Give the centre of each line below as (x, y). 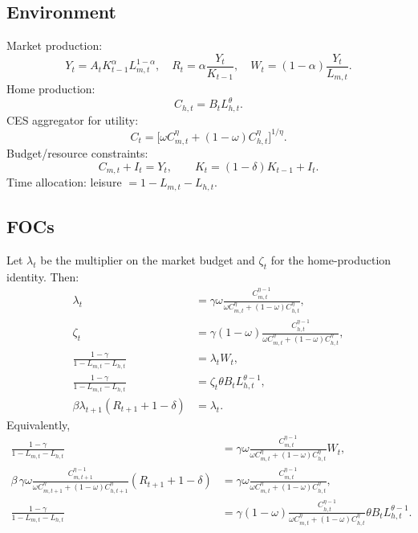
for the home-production (331, 260)
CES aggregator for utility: (73, 119)
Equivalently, (39, 424)
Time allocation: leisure (64, 182)
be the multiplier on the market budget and (148, 260)
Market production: (55, 45)
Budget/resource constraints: (77, 153)
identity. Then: (43, 276)
